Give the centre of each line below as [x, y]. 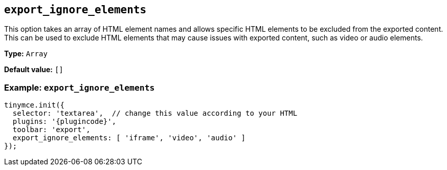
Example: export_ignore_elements [80, 87]
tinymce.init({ [35, 105]
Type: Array [26, 54]
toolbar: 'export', [51, 130]
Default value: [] [34, 70]
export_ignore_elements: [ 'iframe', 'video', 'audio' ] [129, 138]
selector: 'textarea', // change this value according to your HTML [155, 113]
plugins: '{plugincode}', [64, 122]
